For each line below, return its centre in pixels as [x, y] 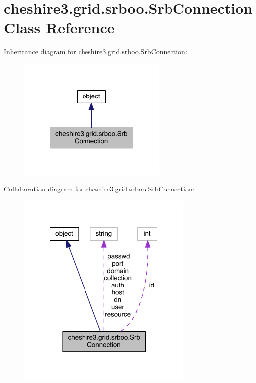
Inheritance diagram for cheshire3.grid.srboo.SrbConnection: [96, 51]
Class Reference [59, 28]
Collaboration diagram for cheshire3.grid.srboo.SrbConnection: [99, 189]
